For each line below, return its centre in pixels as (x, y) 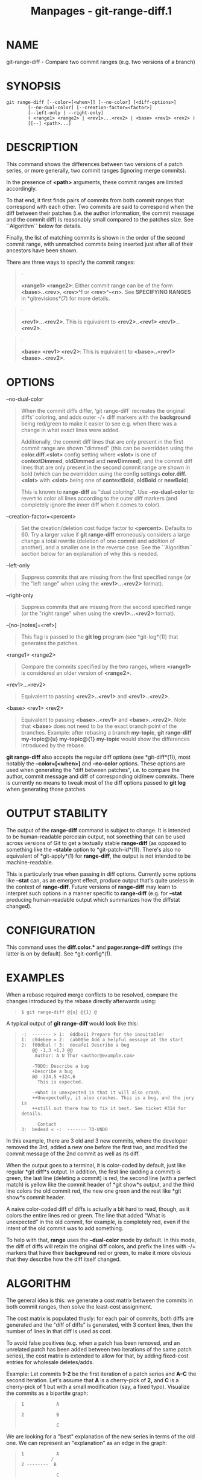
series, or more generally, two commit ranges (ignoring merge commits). (96, 170)
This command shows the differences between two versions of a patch (94, 164)
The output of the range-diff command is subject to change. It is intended (98, 830)
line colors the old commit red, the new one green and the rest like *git (94, 1191)
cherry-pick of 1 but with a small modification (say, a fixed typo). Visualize (98, 1386)
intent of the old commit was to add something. (65, 1228)
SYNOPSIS (34, 86)
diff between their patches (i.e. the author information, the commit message (100, 213)
